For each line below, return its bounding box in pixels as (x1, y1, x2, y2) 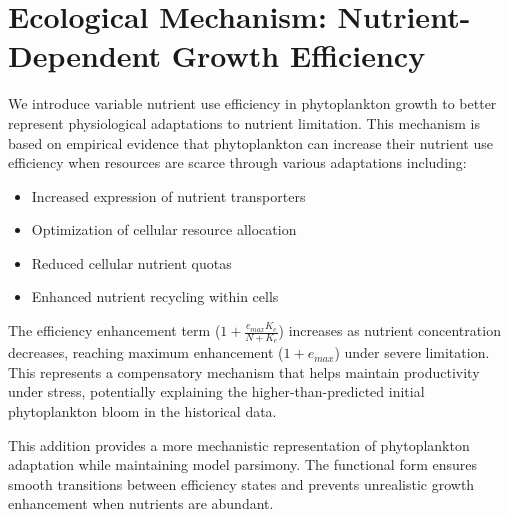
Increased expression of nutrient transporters (31, 185, 306, 206)
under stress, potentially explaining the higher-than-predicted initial (8, 381, 425, 402)
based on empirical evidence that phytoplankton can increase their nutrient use (8, 132, 493, 153)
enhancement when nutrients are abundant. (8, 493, 274, 514)
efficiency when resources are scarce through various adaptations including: (8, 152, 467, 173)
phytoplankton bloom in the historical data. (8, 401, 277, 422)
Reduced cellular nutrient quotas (31, 252, 232, 273)
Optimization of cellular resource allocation (31, 219, 297, 240)
